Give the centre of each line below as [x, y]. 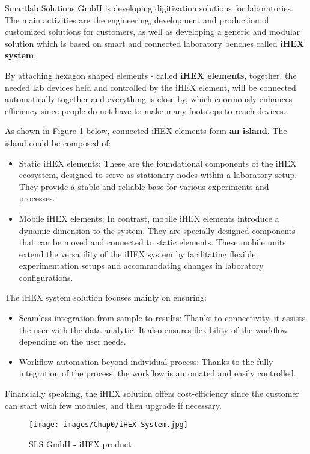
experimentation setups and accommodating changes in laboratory [141, 265]
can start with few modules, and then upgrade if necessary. [113, 405]
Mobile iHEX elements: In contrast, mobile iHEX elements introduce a [149, 218]
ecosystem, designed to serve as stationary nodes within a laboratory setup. [158, 175]
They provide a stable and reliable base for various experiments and [144, 186]
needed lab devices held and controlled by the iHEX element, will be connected [150, 87]
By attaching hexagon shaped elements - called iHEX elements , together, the [151, 75]
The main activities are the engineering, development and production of [137, 20]
